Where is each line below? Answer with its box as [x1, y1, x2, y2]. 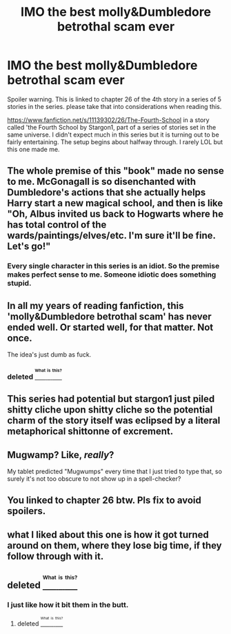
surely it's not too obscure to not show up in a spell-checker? [7, 474, 181, 483]
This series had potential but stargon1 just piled [7, 393, 215, 405]
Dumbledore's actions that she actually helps [7, 187, 206, 199]
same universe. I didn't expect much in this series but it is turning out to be [7, 130, 219, 139]
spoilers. [7, 505, 46, 517]
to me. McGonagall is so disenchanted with [7, 176, 197, 188]
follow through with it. [7, 550, 104, 562]
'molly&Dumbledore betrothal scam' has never [7, 310, 212, 322]
